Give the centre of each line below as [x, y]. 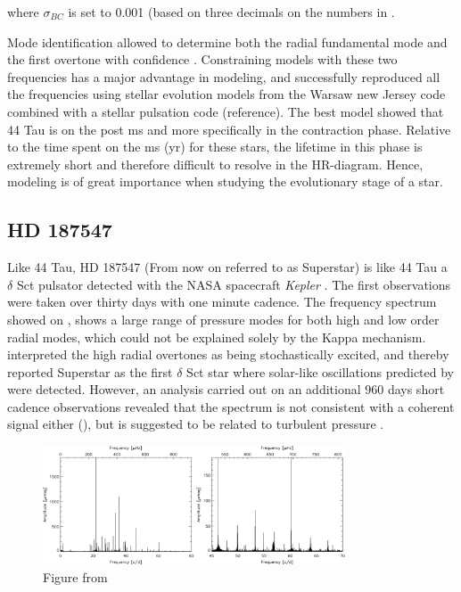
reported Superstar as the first [90, 371]
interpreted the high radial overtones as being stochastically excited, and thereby [228, 354]
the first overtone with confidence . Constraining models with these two [202, 59]
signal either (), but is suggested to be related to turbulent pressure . [196, 424]
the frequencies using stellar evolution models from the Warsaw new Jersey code [226, 94]
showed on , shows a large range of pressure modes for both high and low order [223, 319]
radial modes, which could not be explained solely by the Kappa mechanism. [217, 337]
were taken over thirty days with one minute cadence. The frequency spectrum [222, 302]
